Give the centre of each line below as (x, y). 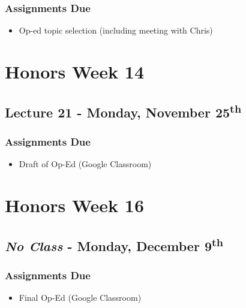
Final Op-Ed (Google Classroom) (80, 298)
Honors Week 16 (75, 205)
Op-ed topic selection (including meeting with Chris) (116, 30)
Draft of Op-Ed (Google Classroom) (85, 164)
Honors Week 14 (75, 71)
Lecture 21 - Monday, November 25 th (123, 111)
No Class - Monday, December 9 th (114, 244)
